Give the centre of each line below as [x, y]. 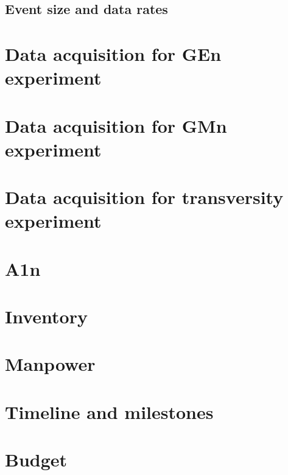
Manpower [50, 364]
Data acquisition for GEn [113, 53]
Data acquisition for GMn [116, 125]
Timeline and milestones [109, 411]
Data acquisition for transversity [144, 197]
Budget [36, 459]
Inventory [46, 316]
